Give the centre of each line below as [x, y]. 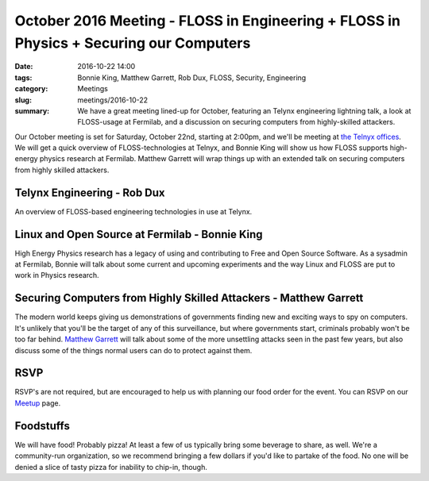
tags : [23, 77]
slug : [23, 100]
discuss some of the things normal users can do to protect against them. [133, 350]
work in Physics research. [57, 275]
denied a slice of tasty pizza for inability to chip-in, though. [111, 467]
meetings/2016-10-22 [113, 100]
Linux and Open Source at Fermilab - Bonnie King [139, 234]
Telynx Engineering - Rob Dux [90, 192]
